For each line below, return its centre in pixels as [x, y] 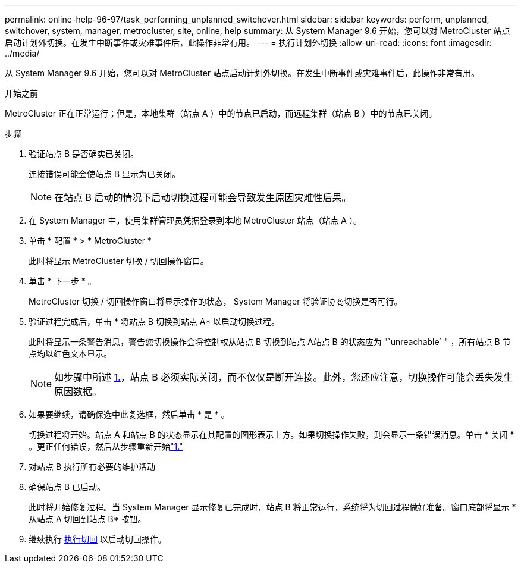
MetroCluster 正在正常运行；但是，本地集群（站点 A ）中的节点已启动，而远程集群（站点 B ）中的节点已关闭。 [221, 113]
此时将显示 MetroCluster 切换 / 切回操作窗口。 [119, 261]
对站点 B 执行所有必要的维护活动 [92, 467]
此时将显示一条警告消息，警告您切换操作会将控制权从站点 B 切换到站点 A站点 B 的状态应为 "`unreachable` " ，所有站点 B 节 [270, 342]
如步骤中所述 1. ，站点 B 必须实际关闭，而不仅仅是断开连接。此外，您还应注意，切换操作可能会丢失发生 [284, 377]
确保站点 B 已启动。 [67, 487]
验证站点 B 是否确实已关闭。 [84, 154]
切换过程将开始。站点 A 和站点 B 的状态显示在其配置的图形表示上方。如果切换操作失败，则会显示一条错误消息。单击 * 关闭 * [272, 434]
